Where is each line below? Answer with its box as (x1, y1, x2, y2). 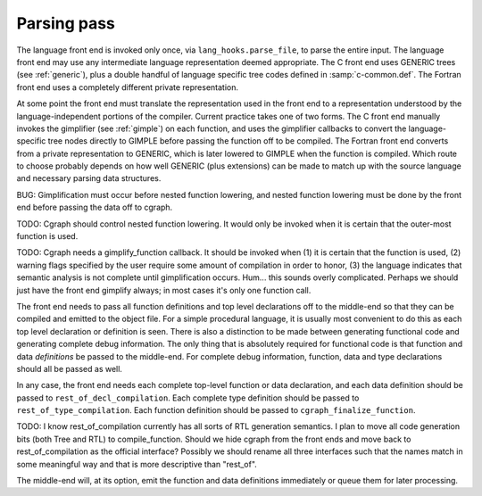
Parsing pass (16, 13, 116, 33)
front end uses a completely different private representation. (16, 81, 239, 93)
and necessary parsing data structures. (16, 173, 162, 184)
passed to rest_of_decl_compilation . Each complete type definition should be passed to (16, 393, 360, 403)
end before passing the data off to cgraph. (16, 202, 173, 213)
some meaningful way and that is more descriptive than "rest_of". (16, 459, 258, 469)
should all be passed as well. (16, 363, 122, 374)
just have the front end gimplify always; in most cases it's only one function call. (16, 285, 312, 295)
